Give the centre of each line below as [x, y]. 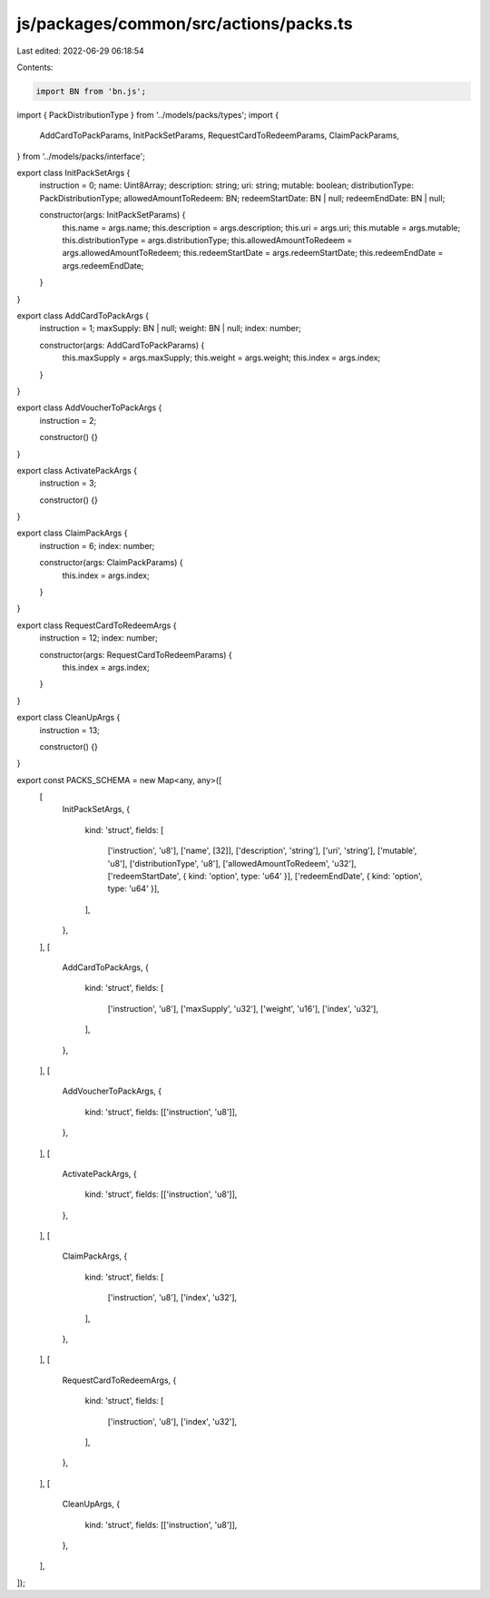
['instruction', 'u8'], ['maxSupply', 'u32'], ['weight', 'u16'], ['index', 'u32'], [243, 1008]
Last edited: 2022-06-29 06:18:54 [80, 51]
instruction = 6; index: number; [97, 545]
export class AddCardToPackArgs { [83, 315]
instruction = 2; [68, 420]
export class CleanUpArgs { [69, 718]
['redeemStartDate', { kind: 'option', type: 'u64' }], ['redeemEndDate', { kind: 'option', [265, 877]
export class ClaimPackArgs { [72, 533]
